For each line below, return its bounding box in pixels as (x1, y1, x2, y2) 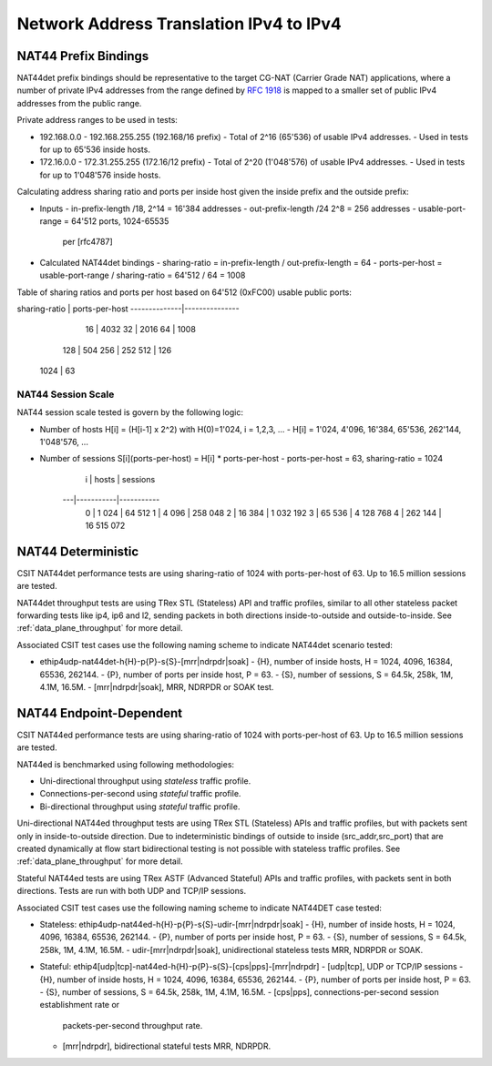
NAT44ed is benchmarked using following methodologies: (16, 758, 235, 769)
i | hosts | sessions (85, 473, 156, 484)
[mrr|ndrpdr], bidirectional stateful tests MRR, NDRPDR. (62, 1041, 272, 1051)
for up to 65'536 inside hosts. (39, 144, 150, 155)
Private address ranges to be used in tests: (16, 115, 178, 126)
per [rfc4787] (62, 237, 113, 248)
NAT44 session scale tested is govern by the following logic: (16, 407, 243, 418)
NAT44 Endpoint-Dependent (16, 706, 182, 721)
